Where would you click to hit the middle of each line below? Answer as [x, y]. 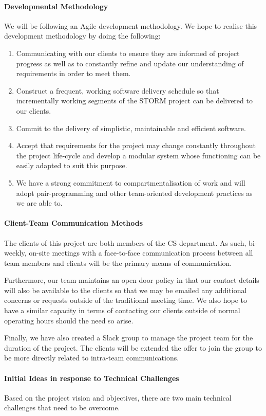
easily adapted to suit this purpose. [72, 165]
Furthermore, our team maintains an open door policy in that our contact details [132, 280]
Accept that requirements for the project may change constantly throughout [136, 145]
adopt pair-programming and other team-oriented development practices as [134, 193]
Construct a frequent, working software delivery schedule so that [118, 90]
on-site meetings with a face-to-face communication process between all [141, 253]
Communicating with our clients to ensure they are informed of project [128, 53]
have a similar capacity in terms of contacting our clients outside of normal [122, 310]
